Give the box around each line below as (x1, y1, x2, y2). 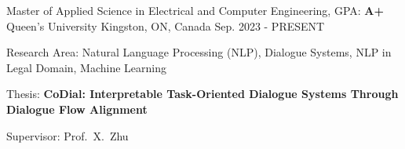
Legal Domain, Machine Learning (6, 59, 167, 75)
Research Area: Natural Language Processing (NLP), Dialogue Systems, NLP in (6, 44, 392, 60)
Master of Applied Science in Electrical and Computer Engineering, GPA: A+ (6, 2, 385, 18)
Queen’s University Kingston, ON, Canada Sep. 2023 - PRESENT (6, 17, 325, 34)
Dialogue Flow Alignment (6, 100, 148, 117)
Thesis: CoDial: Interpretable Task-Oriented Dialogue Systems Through (6, 85, 399, 102)
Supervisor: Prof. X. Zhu (6, 127, 129, 144)
